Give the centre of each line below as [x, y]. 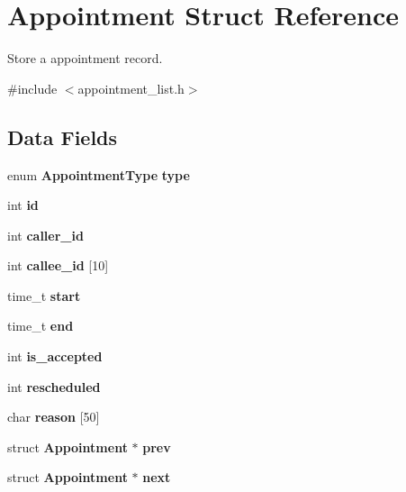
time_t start [44, 295]
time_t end [41, 326]
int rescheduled [54, 386]
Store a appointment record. [85, 58]
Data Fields [63, 137]
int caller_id [45, 235]
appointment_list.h [131, 88]
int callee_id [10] [58, 265]
